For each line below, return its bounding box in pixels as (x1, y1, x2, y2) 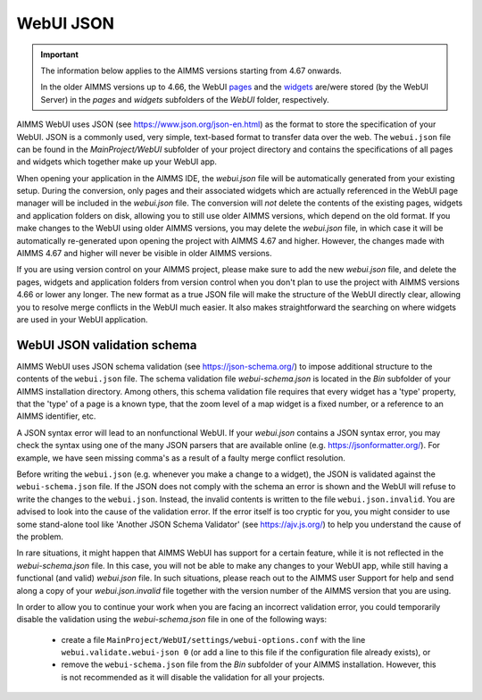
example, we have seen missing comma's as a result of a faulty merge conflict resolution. (16, 452, 345, 463)
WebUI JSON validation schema (16, 337, 197, 353)
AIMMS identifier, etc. (16, 411, 96, 421)
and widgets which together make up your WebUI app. (16, 156, 218, 167)
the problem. (16, 531, 64, 542)
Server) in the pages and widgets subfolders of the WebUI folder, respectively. (40, 94, 329, 104)
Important (40, 49, 79, 60)
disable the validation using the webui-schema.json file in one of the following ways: (16, 614, 328, 625)
